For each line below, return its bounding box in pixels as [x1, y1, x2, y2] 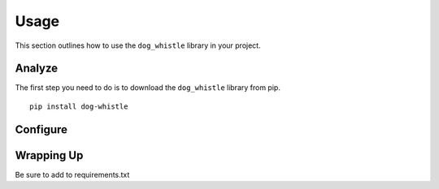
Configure [15, 122, 68, 136]
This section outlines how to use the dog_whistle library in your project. [15, 41, 261, 50]
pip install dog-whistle [29, 101, 128, 111]
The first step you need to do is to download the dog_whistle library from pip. [15, 83, 280, 92]
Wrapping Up [15, 148, 84, 162]
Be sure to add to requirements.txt [15, 170, 130, 179]
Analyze [15, 62, 59, 75]
